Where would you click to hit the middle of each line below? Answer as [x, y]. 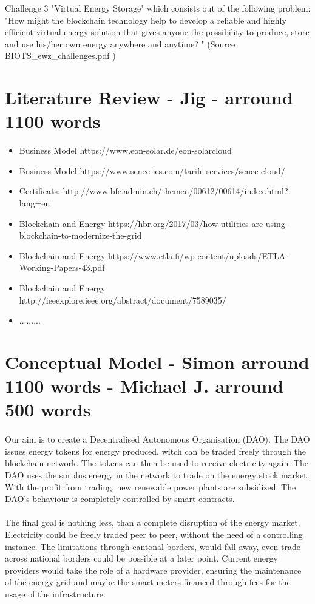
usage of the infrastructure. [55, 593]
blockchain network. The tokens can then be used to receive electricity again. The [157, 463]
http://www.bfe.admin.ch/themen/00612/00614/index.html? [175, 191]
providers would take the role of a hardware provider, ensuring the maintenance [153, 570]
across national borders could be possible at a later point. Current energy [141, 558]
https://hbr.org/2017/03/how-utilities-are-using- [198, 223]
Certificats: [39, 191]
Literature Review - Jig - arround [149, 97]
